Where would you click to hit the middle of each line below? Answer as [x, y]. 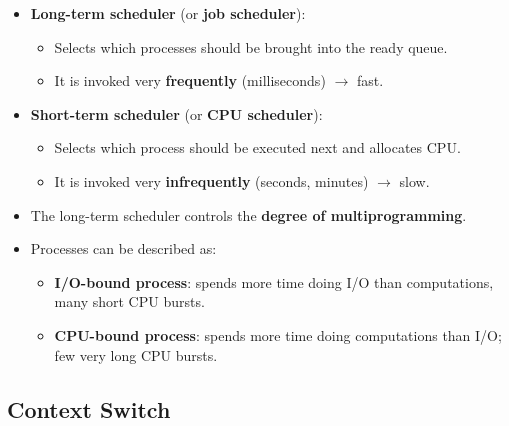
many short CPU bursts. [129, 301]
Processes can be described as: [123, 248]
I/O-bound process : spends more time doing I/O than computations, [274, 281]
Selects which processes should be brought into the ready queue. [251, 46]
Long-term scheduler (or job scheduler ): [168, 13]
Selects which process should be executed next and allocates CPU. [257, 147]
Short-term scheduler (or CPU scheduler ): [176, 113]
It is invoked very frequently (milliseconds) [190, 80]
